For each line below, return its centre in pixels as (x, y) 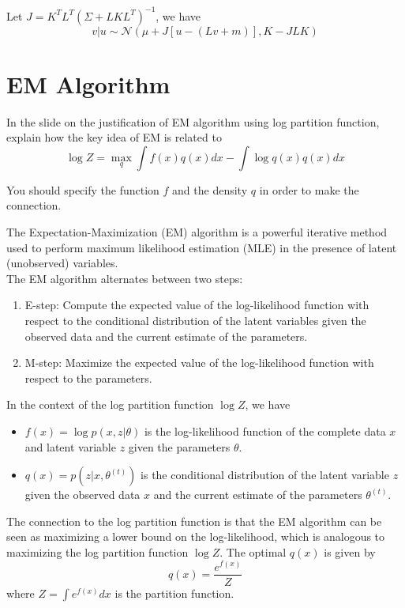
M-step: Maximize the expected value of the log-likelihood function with (199, 363)
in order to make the (309, 189)
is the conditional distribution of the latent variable (265, 475)
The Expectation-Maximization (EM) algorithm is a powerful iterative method (197, 232)
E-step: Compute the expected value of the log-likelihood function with (197, 305)
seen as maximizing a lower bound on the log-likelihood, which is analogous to (196, 536)
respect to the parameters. (88, 378)
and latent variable (70, 446)
